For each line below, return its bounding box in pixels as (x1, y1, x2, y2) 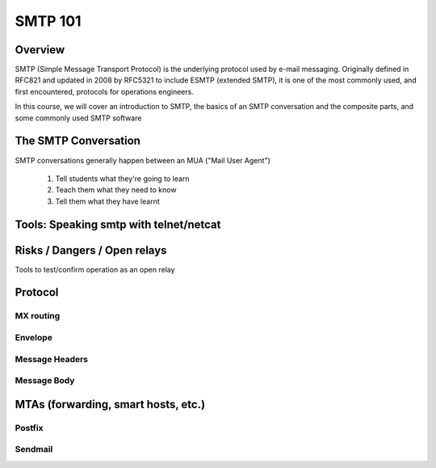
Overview (15, 43, 65, 57)
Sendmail (15, 444, 53, 455)
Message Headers (15, 353, 89, 365)
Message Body (15, 375, 75, 386)
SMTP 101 (15, 12, 82, 30)
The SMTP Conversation (15, 134, 141, 148)
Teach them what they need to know (55, 185, 177, 195)
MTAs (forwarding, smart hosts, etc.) (15, 397, 206, 411)
